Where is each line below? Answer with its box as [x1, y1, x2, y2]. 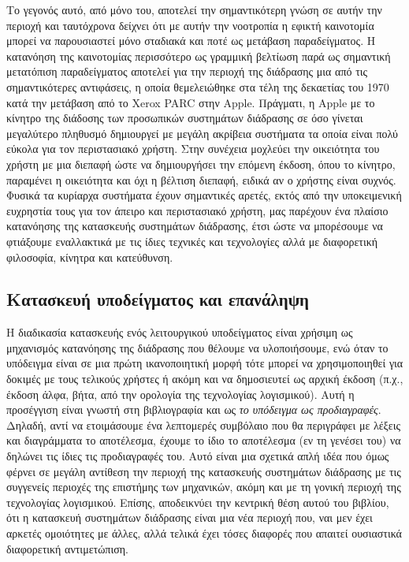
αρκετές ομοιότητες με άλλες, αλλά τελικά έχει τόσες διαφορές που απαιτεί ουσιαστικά [6, 525, 402, 542]
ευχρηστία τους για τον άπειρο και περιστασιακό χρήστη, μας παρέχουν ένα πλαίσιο [6, 202, 389, 218]
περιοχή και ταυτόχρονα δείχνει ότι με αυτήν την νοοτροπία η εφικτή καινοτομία [6, 17, 374, 33]
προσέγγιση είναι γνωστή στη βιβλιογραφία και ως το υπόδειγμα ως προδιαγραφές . [6, 401, 381, 418]
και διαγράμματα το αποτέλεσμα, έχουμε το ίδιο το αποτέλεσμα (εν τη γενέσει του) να [6, 432, 401, 448]
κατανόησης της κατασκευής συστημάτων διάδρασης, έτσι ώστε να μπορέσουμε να [6, 218, 383, 234]
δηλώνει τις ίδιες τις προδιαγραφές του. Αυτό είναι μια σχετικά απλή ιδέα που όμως [6, 448, 389, 464]
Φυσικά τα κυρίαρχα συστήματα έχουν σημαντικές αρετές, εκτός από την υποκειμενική [6, 187, 402, 203]
